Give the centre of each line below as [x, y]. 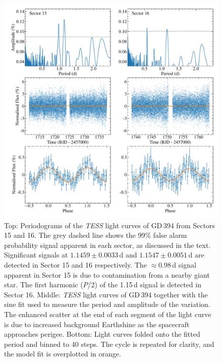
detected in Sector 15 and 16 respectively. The [75, 264]
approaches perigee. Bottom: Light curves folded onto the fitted [102, 334]
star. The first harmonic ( [44, 285]
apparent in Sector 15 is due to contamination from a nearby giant [107, 274]
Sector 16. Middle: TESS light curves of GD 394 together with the [106, 294]
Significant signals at [36, 255]
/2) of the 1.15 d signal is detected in [144, 285]
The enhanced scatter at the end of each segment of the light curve [108, 314]
